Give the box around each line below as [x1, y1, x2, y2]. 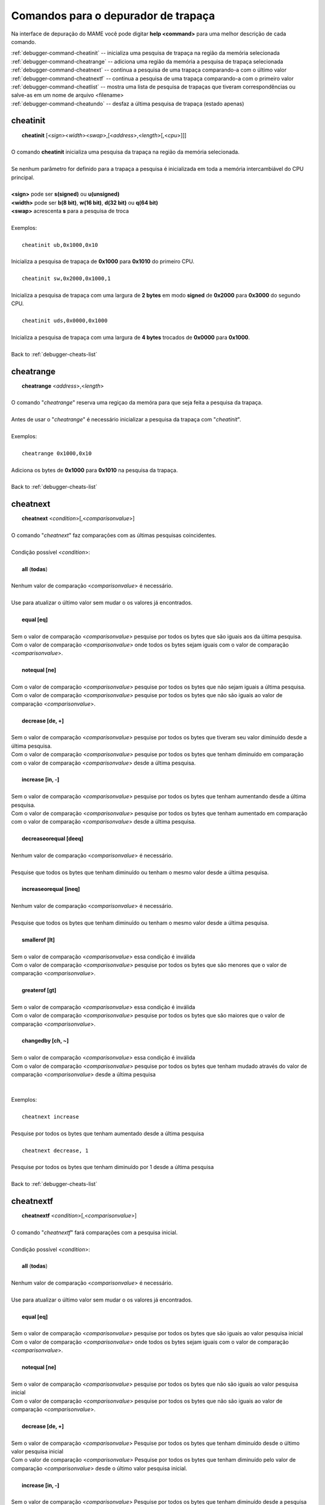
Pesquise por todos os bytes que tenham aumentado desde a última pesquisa [11, 1129, 205, 1137]
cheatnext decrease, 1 [22, 1147, 89, 1154]
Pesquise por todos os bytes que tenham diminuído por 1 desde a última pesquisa [11, 1164, 214, 1171]
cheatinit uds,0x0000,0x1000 [22, 317, 108, 324]
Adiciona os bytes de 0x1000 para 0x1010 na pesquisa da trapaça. [11, 467, 178, 474]
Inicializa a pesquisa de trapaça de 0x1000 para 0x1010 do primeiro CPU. [11, 258, 195, 265]
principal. [11, 173, 35, 181]
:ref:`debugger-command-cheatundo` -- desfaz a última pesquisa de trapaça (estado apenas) [11, 100, 244, 107]
